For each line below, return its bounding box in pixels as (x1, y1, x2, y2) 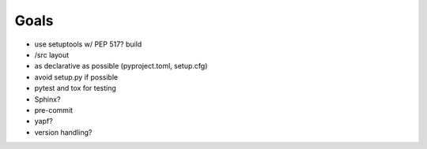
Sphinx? (34, 95, 61, 104)
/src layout (34, 50, 70, 59)
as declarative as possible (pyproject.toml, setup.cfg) (34, 61, 208, 71)
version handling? (34, 127, 93, 137)
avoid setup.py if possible (34, 72, 119, 82)
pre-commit (34, 105, 74, 114)
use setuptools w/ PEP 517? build (34, 39, 142, 49)
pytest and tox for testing (34, 84, 116, 93)
